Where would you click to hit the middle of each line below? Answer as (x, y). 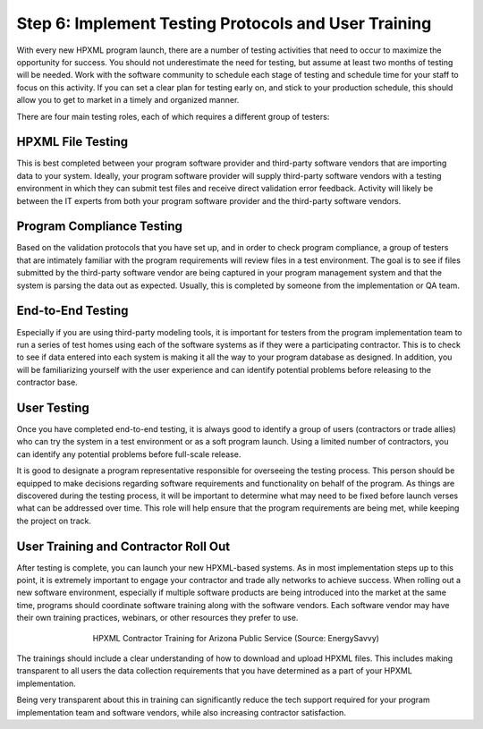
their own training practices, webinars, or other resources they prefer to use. (157, 618)
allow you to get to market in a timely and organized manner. (128, 100)
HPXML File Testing (72, 142)
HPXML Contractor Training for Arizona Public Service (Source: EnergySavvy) (236, 638)
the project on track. (54, 521)
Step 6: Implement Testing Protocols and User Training (224, 23)
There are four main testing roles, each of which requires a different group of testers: (173, 116)
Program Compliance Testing (100, 227)
